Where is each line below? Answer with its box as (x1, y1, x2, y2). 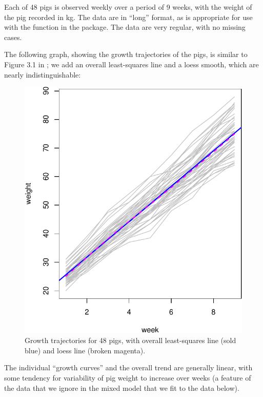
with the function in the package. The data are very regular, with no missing (4, 22, 246, 32)
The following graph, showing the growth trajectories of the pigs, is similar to (4, 49, 248, 60)
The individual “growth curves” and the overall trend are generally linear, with (4, 362, 253, 373)
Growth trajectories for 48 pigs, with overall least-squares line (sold (25, 335, 236, 346)
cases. (4, 31, 22, 42)
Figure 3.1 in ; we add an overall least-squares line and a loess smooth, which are (4, 59, 259, 69)
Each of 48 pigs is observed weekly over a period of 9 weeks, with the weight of (4, 2, 252, 12)
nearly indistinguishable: (4, 69, 81, 80)
